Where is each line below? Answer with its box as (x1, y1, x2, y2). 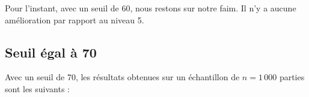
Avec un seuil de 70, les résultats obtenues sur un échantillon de (5, 71, 240, 83)
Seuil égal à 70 (5, 43, 97, 61)
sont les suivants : (5, 82, 70, 95)
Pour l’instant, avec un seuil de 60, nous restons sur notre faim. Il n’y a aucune (5, 2, 296, 14)
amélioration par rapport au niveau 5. (5, 13, 144, 26)
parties (279, 71, 305, 83)
